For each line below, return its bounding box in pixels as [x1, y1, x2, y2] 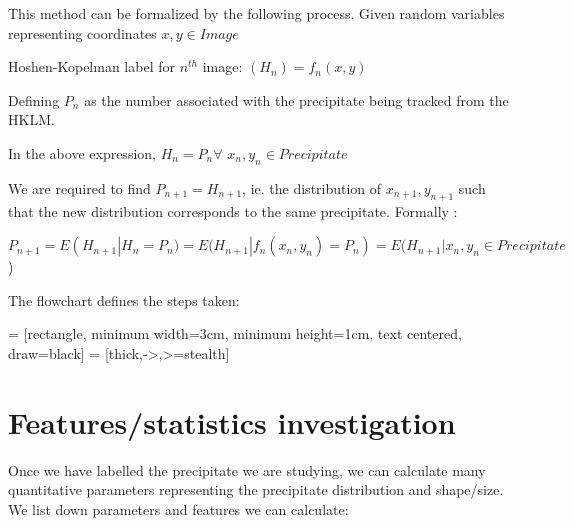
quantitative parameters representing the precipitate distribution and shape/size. [8, 479, 504, 500]
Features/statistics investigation [8, 401, 456, 442]
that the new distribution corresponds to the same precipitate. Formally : [8, 200, 458, 221]
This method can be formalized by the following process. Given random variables [8, 3, 505, 23]
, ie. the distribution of [242, 177, 382, 198]
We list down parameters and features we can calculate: [8, 498, 349, 519]
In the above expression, [8, 142, 156, 163]
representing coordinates [8, 22, 157, 43]
